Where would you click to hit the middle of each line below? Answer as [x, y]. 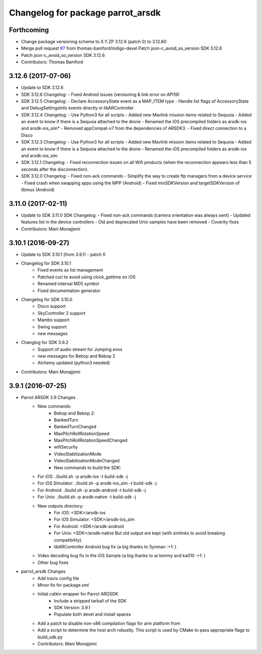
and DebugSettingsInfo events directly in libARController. [78, 108]
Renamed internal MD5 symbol [68, 284]
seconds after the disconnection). [55, 169]
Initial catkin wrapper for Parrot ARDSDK [78, 594]
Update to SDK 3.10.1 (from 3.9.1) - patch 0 [63, 254]
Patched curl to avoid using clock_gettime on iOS [87, 277]
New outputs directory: [61, 506]
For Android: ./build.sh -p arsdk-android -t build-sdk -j [92, 490]
